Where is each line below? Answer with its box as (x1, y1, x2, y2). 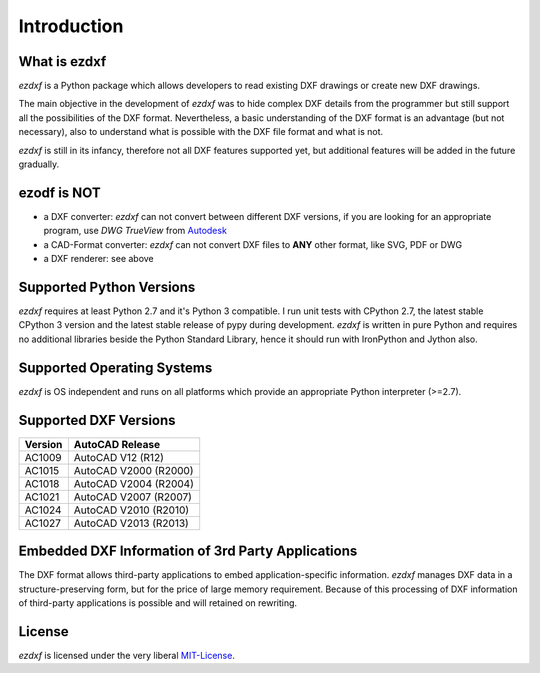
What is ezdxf (18, 53, 107, 70)
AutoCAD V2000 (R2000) (73, 463, 194, 477)
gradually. (18, 158, 60, 170)
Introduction (18, 15, 124, 37)
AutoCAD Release (73, 437, 161, 451)
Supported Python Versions (18, 278, 196, 295)
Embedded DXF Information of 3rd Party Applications (18, 543, 358, 560)
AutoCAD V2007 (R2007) (73, 490, 192, 504)
